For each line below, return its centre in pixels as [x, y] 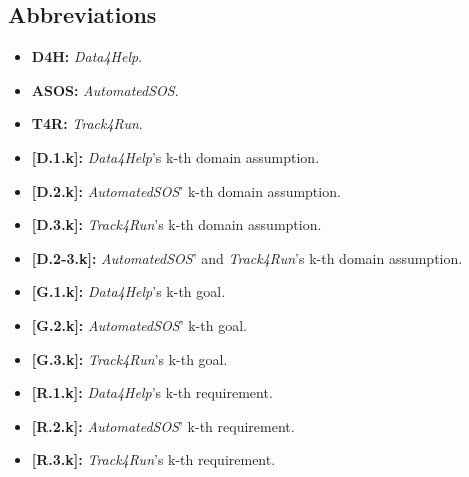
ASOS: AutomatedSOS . [105, 89]
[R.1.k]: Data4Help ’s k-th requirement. [152, 392]
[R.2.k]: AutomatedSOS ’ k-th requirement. [163, 425]
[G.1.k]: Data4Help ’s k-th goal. [128, 291]
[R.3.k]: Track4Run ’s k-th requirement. [153, 459]
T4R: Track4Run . [87, 123]
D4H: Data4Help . [87, 56]
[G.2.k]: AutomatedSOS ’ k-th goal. [139, 324]
